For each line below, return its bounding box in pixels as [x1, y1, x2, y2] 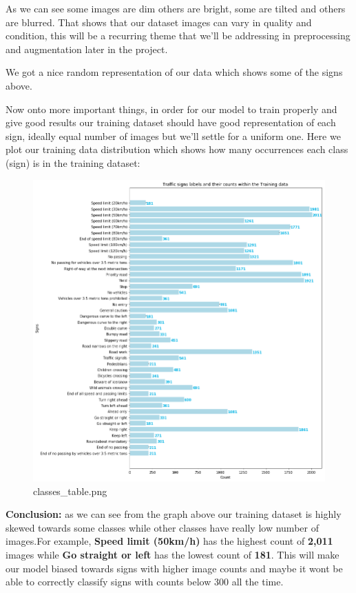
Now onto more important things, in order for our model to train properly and [6, 101, 337, 116]
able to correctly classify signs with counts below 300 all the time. [6, 574, 284, 589]
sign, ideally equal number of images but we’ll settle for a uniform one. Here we [6, 128, 341, 143]
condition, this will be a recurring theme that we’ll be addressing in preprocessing [6, 28, 350, 43]
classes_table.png [33, 483, 107, 498]
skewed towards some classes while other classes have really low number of [6, 520, 319, 534]
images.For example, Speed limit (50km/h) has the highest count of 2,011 [6, 534, 333, 548]
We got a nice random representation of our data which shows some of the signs [6, 65, 343, 79]
